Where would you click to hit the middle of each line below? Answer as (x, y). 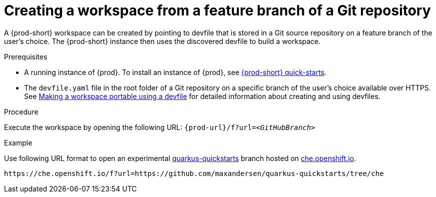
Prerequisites (26, 56)
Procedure (21, 111)
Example (18, 142)
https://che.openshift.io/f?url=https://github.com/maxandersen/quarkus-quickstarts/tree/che (194, 173)
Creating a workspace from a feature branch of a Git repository (217, 10)
